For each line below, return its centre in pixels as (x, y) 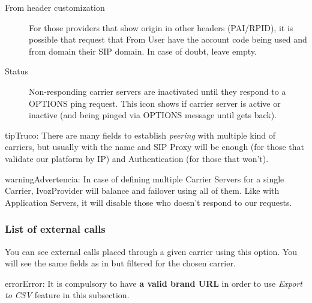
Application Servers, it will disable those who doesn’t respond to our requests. (148, 202)
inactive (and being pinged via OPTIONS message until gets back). (153, 115)
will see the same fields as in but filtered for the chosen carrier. (120, 263)
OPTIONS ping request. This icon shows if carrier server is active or (155, 103)
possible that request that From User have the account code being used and (168, 39)
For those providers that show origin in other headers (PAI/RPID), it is (161, 27)
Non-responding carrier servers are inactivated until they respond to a (157, 91)
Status (16, 71)
